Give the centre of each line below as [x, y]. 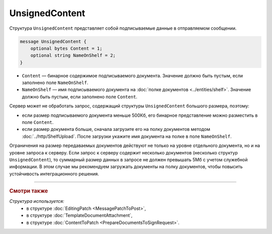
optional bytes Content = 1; [66, 48]
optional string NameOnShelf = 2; [73, 56]
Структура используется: [37, 201]
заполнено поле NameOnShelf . [55, 83]
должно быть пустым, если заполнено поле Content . [80, 97]
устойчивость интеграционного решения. [54, 174]
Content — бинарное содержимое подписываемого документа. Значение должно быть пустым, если [132, 75]
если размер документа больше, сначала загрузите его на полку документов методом [116, 129]
